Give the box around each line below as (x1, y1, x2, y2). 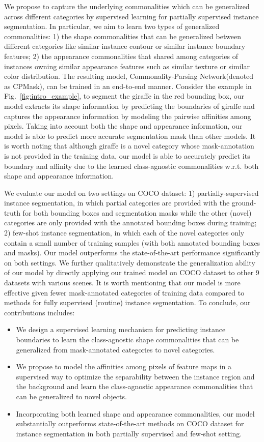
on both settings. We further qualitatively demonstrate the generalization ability (4, 257, 255, 268)
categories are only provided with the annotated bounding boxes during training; (4, 217, 257, 228)
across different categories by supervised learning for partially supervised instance (4, 11, 259, 21)
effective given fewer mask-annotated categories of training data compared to (4, 287, 245, 298)
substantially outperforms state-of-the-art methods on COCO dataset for (16, 418, 244, 429)
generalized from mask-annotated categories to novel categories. (16, 344, 215, 355)
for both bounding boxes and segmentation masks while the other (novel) (22, 207, 252, 218)
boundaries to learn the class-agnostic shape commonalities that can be (16, 334, 239, 344)
